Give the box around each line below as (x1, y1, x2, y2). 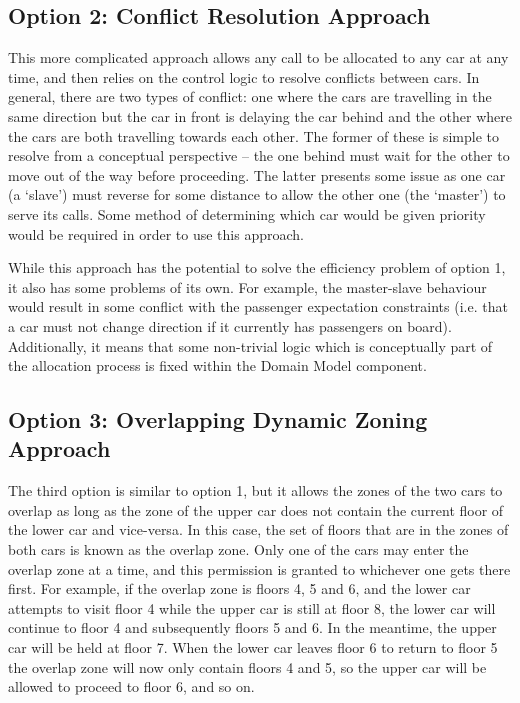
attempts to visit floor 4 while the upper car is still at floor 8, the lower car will (8, 597, 496, 618)
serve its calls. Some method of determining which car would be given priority (8, 203, 486, 224)
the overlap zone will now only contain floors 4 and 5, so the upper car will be (8, 656, 487, 677)
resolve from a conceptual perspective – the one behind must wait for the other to (8, 145, 510, 166)
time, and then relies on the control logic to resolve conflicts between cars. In (8, 66, 480, 87)
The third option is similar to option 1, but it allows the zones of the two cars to (8, 480, 503, 501)
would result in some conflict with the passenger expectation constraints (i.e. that (8, 296, 508, 317)
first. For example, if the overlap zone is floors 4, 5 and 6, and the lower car (8, 578, 471, 599)
